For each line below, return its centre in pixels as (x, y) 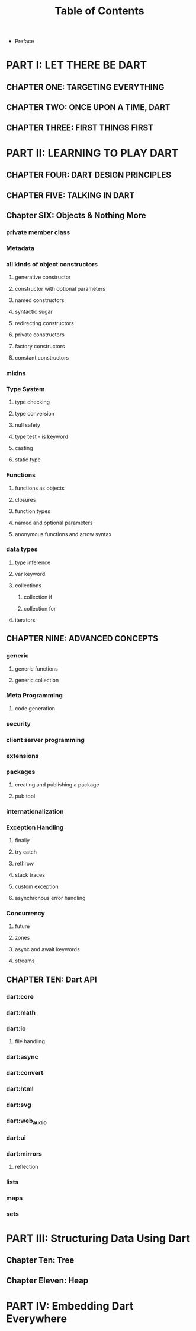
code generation (35, 708)
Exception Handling (35, 827)
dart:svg (19, 1105)
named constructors (39, 300)
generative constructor (43, 277)
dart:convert (25, 1072)
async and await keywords (47, 949)
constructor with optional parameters (60, 289)
